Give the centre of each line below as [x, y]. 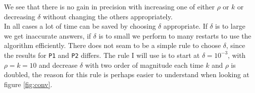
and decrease [58, 65]
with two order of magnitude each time [144, 65]
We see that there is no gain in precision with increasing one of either [109, 6]
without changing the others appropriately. [108, 16]
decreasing [20, 16]
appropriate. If [186, 26]
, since [235, 45]
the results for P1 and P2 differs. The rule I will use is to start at [102, 55]
